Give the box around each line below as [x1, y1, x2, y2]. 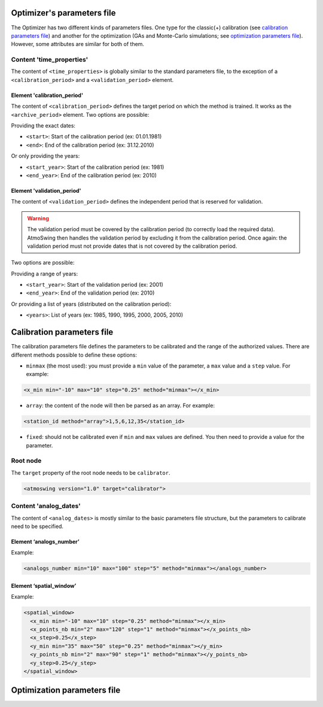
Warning [27, 214, 49, 221]
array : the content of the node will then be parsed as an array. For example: [26, 402, 215, 409]
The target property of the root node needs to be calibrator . [11, 469, 170, 476]
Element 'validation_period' [11, 187, 81, 194]
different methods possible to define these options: [11, 351, 138, 359]
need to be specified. [11, 523, 64, 530]
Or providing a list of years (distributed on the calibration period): [11, 300, 172, 308]
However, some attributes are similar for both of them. [11, 41, 145, 48]
